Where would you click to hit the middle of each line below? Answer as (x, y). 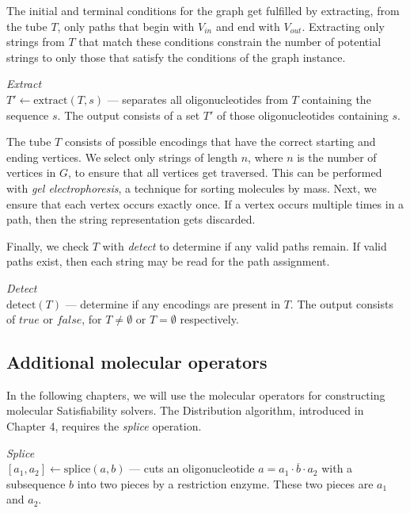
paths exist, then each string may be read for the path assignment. (168, 261)
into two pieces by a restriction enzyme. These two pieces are (225, 483)
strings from (36, 42)
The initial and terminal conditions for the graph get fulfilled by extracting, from (203, 10)
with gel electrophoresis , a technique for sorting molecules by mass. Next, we (192, 188)
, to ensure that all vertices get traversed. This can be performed (225, 172)
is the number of (337, 157)
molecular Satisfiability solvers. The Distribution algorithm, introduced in (185, 410)
